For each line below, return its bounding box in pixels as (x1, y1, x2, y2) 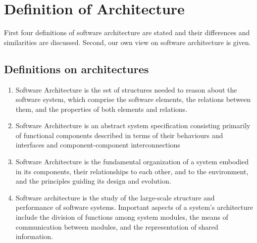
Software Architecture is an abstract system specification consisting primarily (15, 120, 251, 131)
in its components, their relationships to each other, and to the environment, (15, 166, 249, 176)
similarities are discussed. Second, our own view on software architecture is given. (4, 37, 251, 47)
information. (15, 231, 53, 242)
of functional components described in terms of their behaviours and (15, 130, 223, 140)
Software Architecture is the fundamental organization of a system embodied (15, 156, 249, 167)
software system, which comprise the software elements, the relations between (15, 94, 251, 104)
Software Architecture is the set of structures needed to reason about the (15, 84, 237, 95)
